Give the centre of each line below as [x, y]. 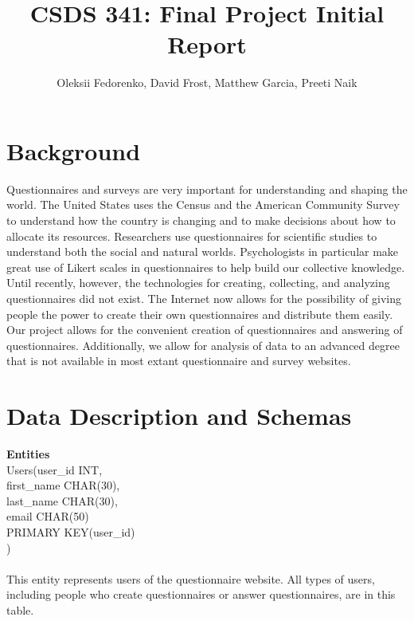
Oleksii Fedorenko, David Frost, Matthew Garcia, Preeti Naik [207, 83]
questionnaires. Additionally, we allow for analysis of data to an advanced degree [203, 345]
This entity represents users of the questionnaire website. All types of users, [191, 578]
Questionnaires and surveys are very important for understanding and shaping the [207, 189]
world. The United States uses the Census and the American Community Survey [203, 204]
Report [207, 44]
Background [74, 150]
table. [20, 610]
